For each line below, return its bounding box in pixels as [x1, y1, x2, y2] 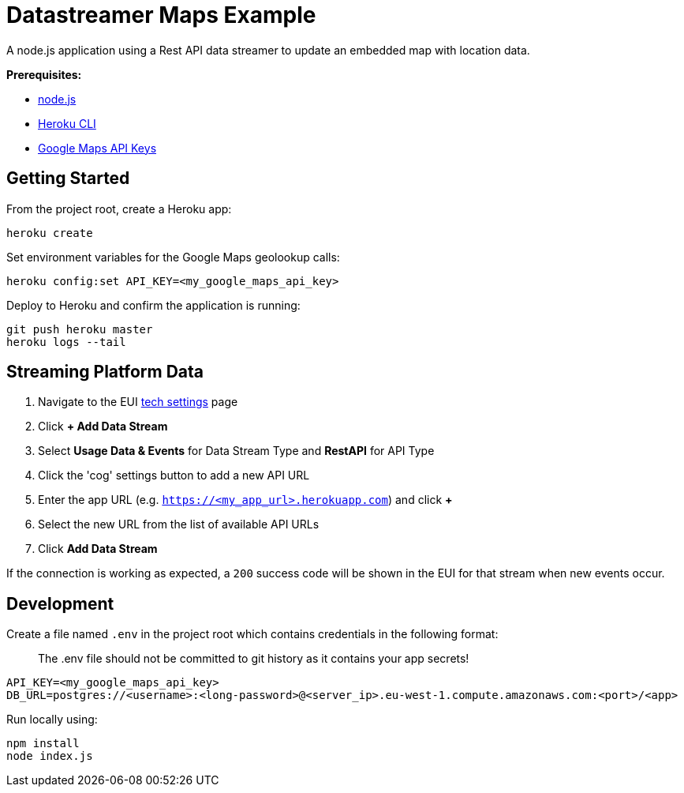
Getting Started [6, 168, 130, 189]
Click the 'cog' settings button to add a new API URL [38, 468, 310, 483]
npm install [6, 737, 80, 750]
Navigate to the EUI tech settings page [38, 395, 238, 409]
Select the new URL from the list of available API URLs [38, 517, 320, 532]
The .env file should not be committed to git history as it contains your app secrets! [38, 652, 469, 666]
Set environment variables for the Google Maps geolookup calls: [6, 250, 340, 264]
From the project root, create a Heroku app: [6, 201, 232, 216]
